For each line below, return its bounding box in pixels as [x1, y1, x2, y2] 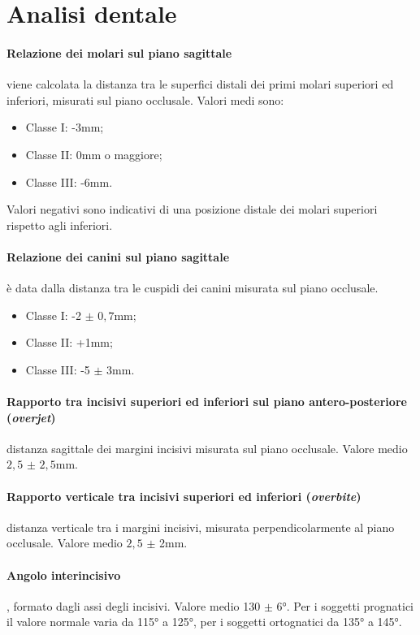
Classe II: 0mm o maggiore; [25, 145, 162, 162]
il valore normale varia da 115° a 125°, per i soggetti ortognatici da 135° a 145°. [6, 613, 402, 630]
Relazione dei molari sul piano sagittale [6, 44, 232, 61]
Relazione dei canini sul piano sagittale [6, 248, 230, 265]
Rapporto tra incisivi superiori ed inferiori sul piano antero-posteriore [6, 393, 407, 410]
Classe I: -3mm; [25, 119, 104, 136]
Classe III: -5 [25, 361, 90, 378]
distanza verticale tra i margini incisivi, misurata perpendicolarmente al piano [6, 518, 395, 535]
